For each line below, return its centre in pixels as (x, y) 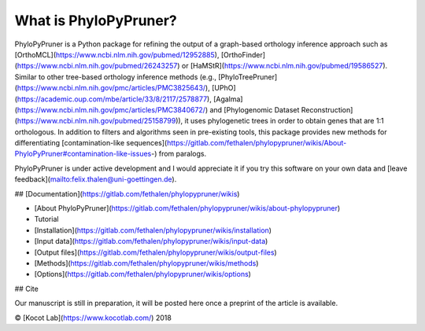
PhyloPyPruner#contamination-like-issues (83, 154)
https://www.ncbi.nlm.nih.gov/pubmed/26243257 (97, 66)
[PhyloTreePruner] (248, 77)
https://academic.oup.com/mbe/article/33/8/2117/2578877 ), (114, 99)
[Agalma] (228, 99)
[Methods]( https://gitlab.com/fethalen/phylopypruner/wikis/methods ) (146, 263)
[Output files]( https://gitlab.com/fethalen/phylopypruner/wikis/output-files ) (155, 252)
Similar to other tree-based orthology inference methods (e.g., (115, 77)
